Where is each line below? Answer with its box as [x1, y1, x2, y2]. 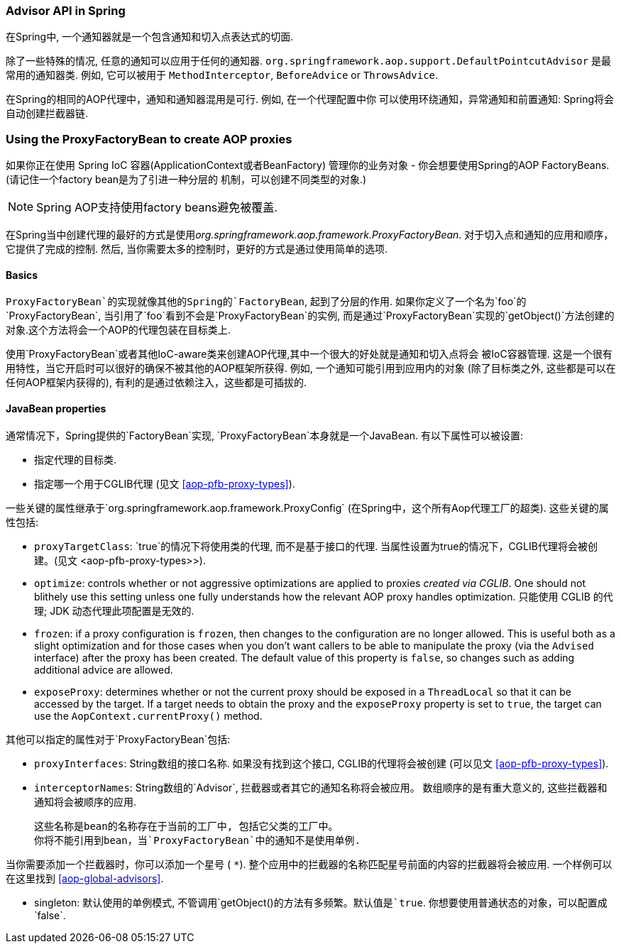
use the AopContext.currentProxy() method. [34, 709, 263, 722]
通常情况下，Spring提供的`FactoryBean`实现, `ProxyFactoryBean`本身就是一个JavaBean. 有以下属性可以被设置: [6, 429, 524, 441]
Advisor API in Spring [6, 4, 126, 18]
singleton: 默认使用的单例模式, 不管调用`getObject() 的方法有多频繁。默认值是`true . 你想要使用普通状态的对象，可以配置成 [34, 896, 608, 909]
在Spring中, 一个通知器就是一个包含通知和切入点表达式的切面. [6, 31, 294, 43]
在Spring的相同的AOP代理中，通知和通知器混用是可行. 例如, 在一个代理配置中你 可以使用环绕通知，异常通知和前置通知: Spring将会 [6, 93, 615, 106]
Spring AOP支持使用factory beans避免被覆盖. [36, 200, 277, 215]
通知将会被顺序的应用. [34, 795, 137, 808]
